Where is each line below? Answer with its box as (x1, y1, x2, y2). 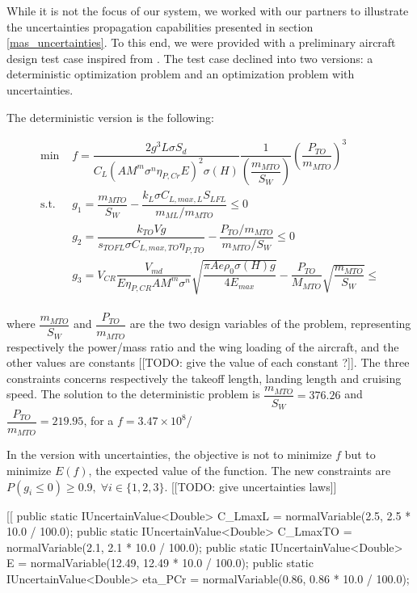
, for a (83, 412, 114, 429)
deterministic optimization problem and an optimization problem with (6, 65, 355, 82)
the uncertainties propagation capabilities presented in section (6, 18, 314, 35)
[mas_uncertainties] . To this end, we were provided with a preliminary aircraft (6, 34, 396, 51)
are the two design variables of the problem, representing (129, 315, 411, 332)
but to (344, 446, 376, 463)
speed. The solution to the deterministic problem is (6, 385, 260, 402)
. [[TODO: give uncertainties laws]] (164, 477, 337, 494)
